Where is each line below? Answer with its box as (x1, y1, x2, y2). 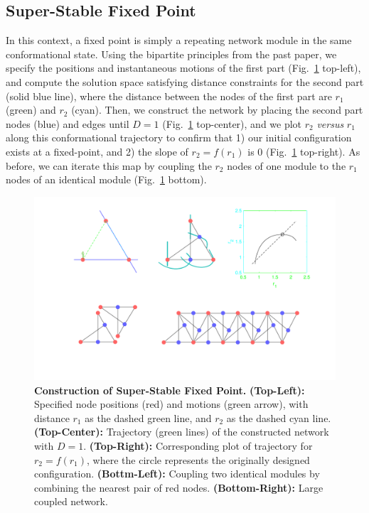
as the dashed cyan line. (226, 410, 331, 425)
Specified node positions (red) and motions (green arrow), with (34, 396, 309, 411)
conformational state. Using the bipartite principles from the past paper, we (6, 46, 337, 61)
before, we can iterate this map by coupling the (6, 158, 212, 173)
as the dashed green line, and (85, 410, 212, 425)
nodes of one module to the (227, 158, 346, 173)
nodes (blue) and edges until (6, 116, 129, 131)
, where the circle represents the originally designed (87, 452, 310, 467)
